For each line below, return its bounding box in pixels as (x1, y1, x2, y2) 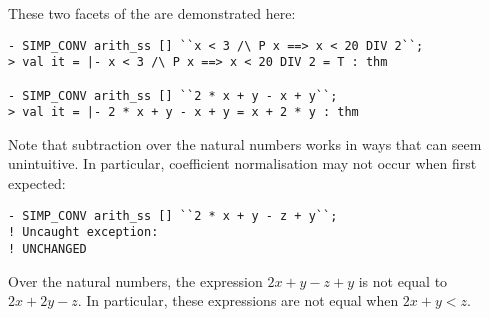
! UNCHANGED (8, 241, 87, 256)
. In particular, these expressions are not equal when (77, 290, 399, 311)
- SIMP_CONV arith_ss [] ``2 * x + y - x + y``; (8, 88, 338, 103)
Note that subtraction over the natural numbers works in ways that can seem (8, 133, 482, 154)
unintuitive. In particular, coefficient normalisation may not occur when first (8, 153, 477, 174)
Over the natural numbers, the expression (8, 270, 263, 291)
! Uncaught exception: (8, 225, 159, 240)
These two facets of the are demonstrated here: (8, 3, 296, 23)
